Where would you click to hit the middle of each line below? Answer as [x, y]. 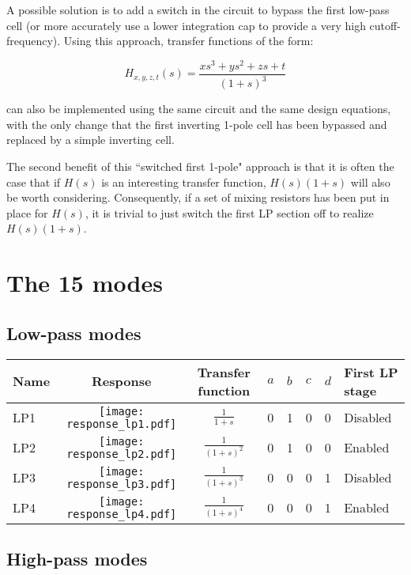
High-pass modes [77, 558]
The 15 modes [85, 283]
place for [27, 212]
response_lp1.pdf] [122, 424]
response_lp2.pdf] [122, 454]
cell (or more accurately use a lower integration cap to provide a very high [186, 25]
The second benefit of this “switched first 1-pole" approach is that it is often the [200, 166]
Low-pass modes [74, 333]
